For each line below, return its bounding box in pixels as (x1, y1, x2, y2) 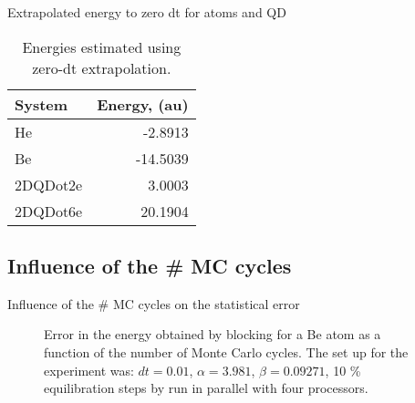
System (15, 93, 68, 115)
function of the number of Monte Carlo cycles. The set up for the (44, 342, 409, 361)
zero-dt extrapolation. (32, 57, 171, 78)
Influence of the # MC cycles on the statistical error (7, 294, 300, 313)
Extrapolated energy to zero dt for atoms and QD (7, 3, 286, 21)
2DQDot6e (15, 200, 83, 222)
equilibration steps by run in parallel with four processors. (44, 378, 368, 398)
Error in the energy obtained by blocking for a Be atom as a (44, 325, 381, 344)
